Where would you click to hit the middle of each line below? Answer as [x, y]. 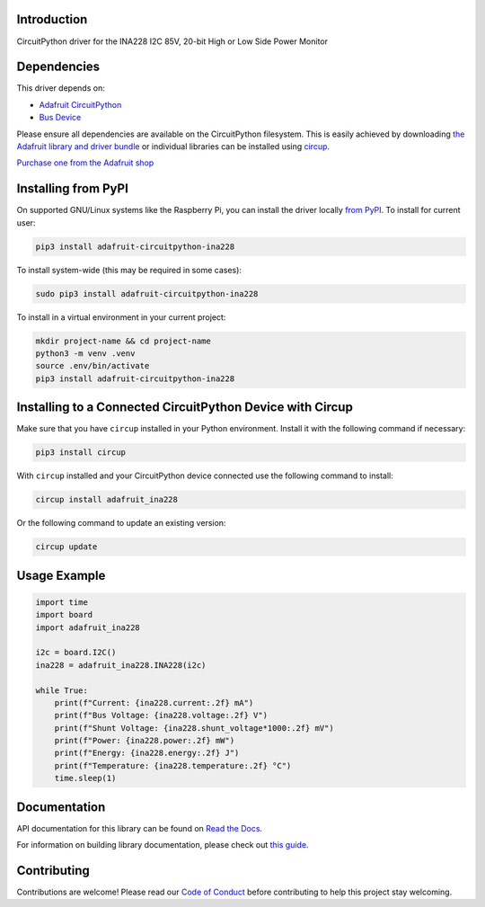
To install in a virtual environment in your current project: [121, 317]
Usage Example [61, 575]
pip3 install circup [80, 453]
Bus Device [60, 118]
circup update [66, 547]
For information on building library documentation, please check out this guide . [163, 845]
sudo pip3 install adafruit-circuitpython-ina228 [147, 293]
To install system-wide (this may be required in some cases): [129, 270]
